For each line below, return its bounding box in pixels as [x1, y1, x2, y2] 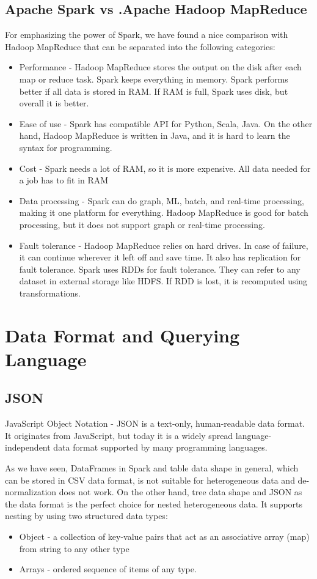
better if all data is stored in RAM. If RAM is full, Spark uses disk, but [19, 84, 288, 97]
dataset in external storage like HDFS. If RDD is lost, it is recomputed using [19, 275, 308, 287]
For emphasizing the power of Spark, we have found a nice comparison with [5, 28, 288, 41]
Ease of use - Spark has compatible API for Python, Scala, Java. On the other [19, 117, 313, 130]
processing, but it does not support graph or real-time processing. [19, 218, 265, 230]
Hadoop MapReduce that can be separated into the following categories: [5, 40, 275, 53]
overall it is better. [19, 97, 89, 109]
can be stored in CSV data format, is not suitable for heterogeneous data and [5, 473, 295, 486]
